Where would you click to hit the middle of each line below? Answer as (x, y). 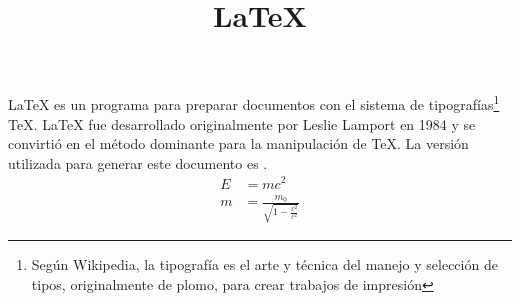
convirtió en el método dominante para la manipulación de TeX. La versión (238, 143)
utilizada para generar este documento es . (138, 162)
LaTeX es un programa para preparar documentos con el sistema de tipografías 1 (254, 103)
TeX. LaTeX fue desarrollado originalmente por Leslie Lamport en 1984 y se (242, 123)
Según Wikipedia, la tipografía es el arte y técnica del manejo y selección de (264, 263)
